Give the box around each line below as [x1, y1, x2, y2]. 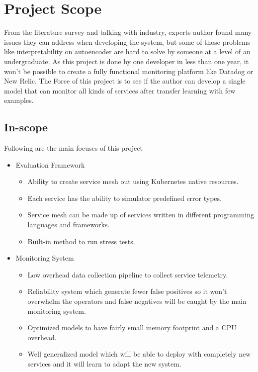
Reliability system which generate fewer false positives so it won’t [27, 286, 227, 296]
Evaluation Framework [15, 159, 85, 170]
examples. [4, 95, 34, 105]
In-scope [4, 119, 48, 135]
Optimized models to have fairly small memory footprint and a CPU [27, 322, 237, 333]
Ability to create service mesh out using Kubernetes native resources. [27, 176, 239, 186]
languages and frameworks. [27, 219, 110, 230]
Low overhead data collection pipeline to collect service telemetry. [27, 269, 228, 279]
